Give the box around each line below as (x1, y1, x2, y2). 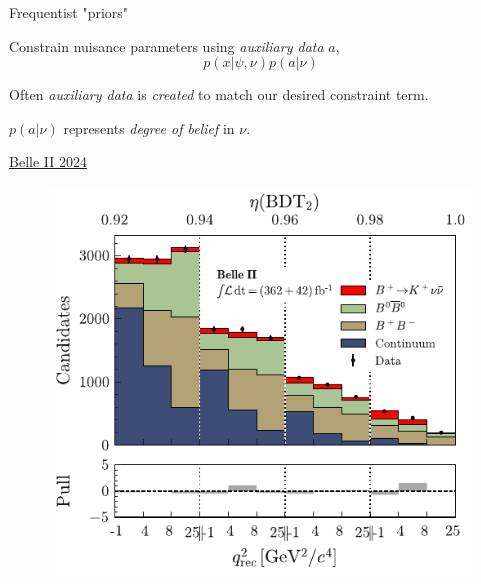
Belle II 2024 (9, 151, 87, 172)
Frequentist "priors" (9, 2, 129, 22)
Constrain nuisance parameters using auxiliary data (9, 35, 324, 56)
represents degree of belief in (63, 117, 235, 138)
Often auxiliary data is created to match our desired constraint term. (9, 84, 429, 105)
